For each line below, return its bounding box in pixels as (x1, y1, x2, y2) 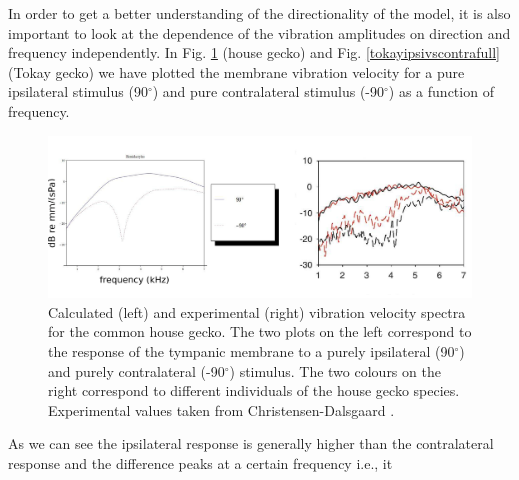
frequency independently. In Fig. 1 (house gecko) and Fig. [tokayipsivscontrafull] (8, 42, 500, 63)
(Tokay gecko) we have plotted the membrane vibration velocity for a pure (8, 61, 465, 82)
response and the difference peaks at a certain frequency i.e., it (8, 453, 393, 474)
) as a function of (388, 81, 494, 102)
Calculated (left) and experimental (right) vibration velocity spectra (48, 301, 466, 322)
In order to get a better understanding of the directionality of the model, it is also (8, 3, 511, 23)
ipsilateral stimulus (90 (8, 81, 148, 102)
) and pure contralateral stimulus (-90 (152, 81, 384, 102)
